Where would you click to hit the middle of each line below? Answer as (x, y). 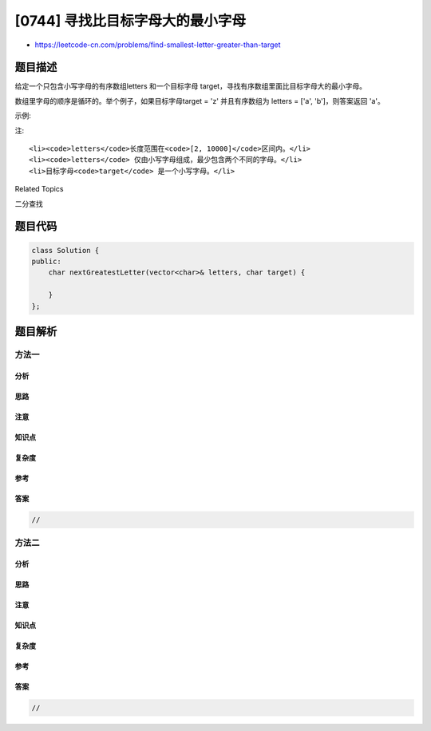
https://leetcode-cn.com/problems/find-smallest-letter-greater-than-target (158, 45)
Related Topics (39, 189)
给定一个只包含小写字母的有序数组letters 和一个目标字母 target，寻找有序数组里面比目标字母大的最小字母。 (191, 86)
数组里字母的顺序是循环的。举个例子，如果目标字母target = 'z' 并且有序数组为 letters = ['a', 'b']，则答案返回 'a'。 (200, 101)
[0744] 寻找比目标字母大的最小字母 (130, 21)
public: (46, 261)
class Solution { (65, 250)
